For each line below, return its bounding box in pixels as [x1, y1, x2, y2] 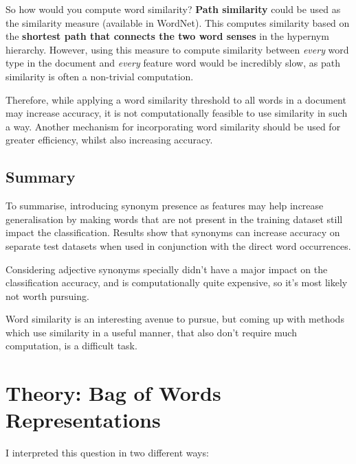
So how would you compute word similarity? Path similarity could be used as [5, 2, 341, 16]
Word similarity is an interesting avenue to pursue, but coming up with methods [5, 312, 344, 326]
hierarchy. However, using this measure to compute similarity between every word [5, 42, 349, 56]
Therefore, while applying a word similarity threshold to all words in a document [5, 92, 346, 106]
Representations [5, 406, 161, 434]
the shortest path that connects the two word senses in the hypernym [5, 29, 329, 43]
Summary [5, 166, 76, 187]
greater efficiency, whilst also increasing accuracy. [5, 132, 213, 147]
